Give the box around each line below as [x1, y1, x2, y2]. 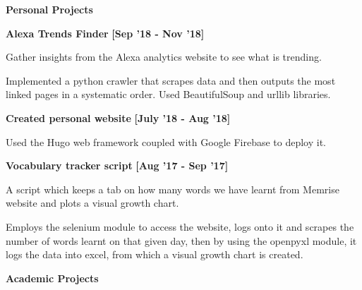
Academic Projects [6, 270, 99, 285]
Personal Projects [6, 2, 93, 16]
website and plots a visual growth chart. [6, 195, 179, 210]
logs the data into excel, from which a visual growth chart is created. [6, 247, 303, 262]
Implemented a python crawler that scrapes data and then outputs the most [6, 73, 336, 87]
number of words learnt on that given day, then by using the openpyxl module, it [6, 233, 357, 248]
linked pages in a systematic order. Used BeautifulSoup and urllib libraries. [6, 87, 331, 102]
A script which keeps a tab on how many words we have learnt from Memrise [6, 181, 339, 196]
